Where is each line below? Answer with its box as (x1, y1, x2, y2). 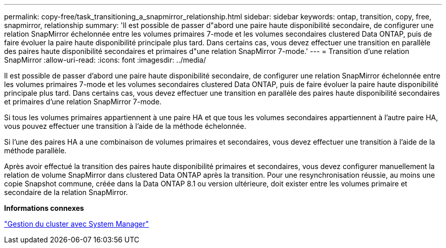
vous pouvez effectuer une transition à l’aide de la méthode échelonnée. (4, 122, 246, 130)
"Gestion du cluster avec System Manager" (4, 219, 149, 228)
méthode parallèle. (4, 146, 67, 155)
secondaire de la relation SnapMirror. (4, 188, 128, 197)
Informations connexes (4, 204, 84, 212)
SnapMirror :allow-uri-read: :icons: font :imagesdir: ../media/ (4, 56, 206, 64)
